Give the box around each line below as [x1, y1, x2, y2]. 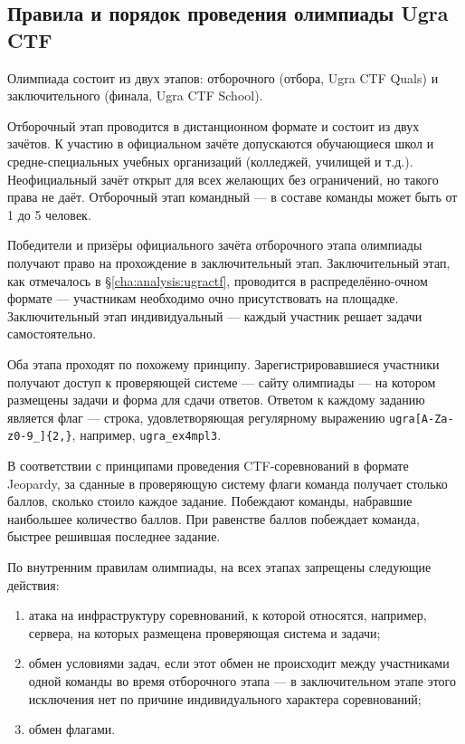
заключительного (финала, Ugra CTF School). [7, 86, 263, 105]
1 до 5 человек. [7, 205, 91, 224]
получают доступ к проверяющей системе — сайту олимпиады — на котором [7, 372, 436, 391]
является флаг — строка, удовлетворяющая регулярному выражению [7, 407, 385, 426]
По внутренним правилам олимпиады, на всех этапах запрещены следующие [7, 557, 432, 576]
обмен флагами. [28, 720, 116, 739]
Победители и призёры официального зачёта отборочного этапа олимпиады [7, 235, 422, 254]
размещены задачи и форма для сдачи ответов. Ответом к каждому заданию [7, 390, 425, 409]
